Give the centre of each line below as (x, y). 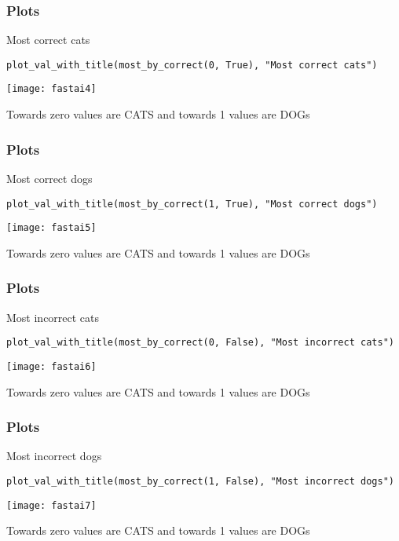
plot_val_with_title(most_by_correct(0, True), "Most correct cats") (192, 65)
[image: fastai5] (51, 228)
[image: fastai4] (51, 89)
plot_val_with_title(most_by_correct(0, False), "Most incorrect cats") (200, 343)
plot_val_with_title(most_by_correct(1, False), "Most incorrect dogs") (200, 481)
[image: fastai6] (51, 366)
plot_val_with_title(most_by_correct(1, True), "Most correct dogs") (192, 204)
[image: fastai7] (51, 505)
